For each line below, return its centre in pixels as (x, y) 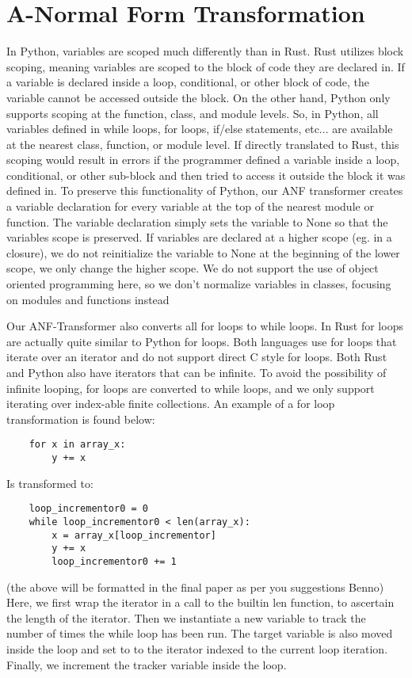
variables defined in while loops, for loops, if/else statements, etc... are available (200, 129)
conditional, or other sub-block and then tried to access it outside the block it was (206, 175)
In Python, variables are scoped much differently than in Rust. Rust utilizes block (205, 51)
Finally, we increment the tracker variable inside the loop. (147, 664)
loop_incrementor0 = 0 (88, 509)
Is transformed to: (50, 483)
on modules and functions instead (88, 299)
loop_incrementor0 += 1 (114, 561)
